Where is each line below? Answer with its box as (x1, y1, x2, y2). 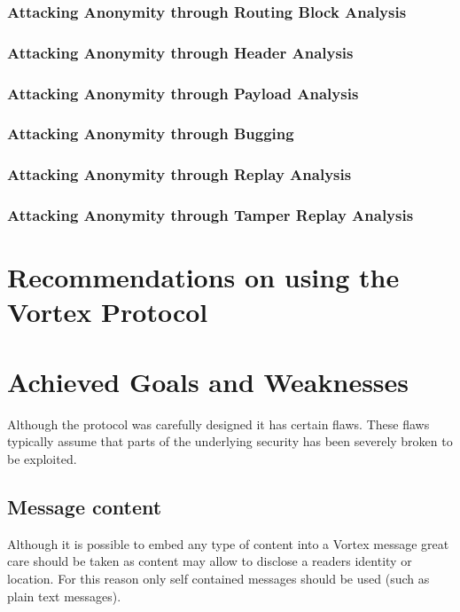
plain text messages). (7, 586, 121, 605)
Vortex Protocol (7, 294, 208, 330)
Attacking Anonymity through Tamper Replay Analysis (7, 204, 414, 226)
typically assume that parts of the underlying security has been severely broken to (7, 432, 453, 451)
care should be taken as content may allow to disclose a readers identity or (7, 552, 412, 570)
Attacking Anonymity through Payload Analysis (7, 82, 359, 104)
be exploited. (7, 449, 77, 467)
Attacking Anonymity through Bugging (7, 122, 294, 145)
